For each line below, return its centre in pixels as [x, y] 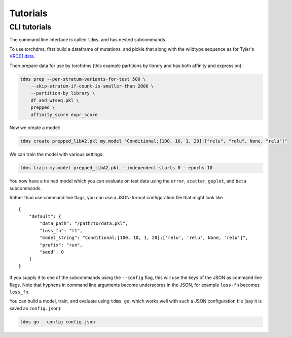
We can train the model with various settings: [57, 155]
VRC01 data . [22, 56]
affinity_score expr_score [64, 115]
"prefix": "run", [61, 245]
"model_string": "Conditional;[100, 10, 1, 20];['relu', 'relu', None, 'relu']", [144, 238]
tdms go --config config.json [58, 322]
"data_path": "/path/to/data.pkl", [84, 223]
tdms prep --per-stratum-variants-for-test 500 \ [83, 79]
